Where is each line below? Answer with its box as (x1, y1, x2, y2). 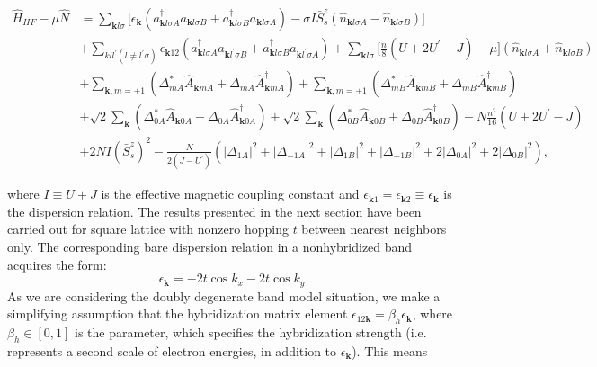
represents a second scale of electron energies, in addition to (7, 341, 337, 360)
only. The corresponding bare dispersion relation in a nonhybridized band (7, 237, 413, 255)
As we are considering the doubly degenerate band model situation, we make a (7, 286, 441, 305)
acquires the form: (7, 255, 107, 273)
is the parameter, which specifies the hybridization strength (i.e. (75, 322, 427, 341)
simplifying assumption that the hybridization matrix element (7, 304, 348, 323)
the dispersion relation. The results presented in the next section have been (7, 201, 422, 220)
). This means (352, 341, 428, 360)
